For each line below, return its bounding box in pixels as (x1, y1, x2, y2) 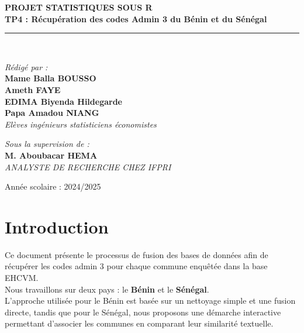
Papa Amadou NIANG (5, 107, 99, 119)
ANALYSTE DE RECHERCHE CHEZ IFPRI (5, 160, 171, 173)
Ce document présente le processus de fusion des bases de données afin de (5, 248, 268, 260)
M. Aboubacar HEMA (5, 149, 98, 161)
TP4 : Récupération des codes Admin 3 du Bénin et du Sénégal (5, 12, 267, 25)
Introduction (5, 214, 109, 238)
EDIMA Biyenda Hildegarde (5, 95, 122, 107)
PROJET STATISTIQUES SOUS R (5, 1, 153, 13)
